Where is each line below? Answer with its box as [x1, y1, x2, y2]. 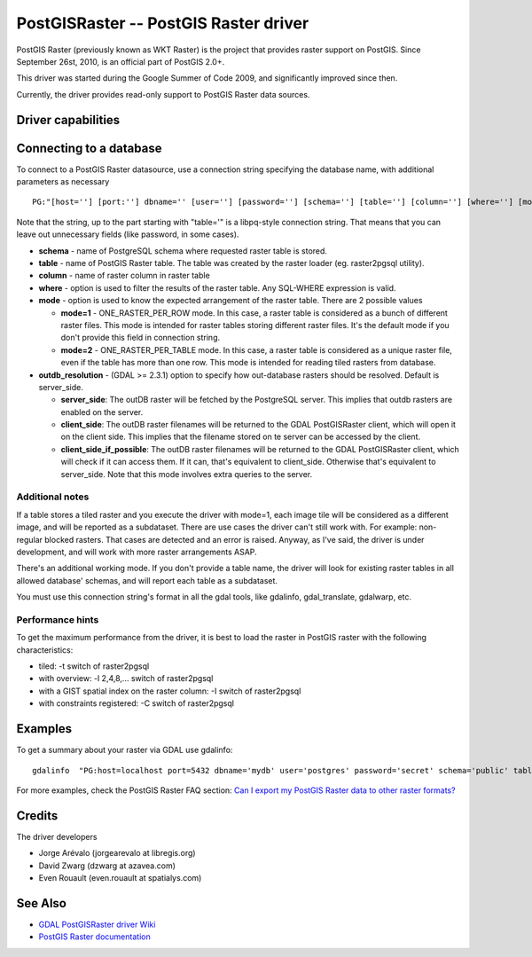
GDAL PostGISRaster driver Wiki [38, 919, 156, 930]
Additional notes [16, 490, 90, 503]
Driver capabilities [16, 112, 121, 128]
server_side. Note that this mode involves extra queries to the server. [60, 468, 313, 479]
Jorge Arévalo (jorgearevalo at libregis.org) [38, 848, 196, 859]
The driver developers [16, 831, 98, 842]
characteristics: [16, 644, 74, 655]
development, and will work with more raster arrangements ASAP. [16, 546, 257, 557]
